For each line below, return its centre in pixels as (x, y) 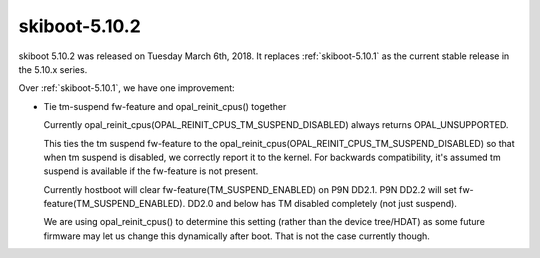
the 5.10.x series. (53, 69)
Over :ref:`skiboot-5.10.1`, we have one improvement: (126, 88)
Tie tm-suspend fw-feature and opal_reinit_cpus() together (165, 106)
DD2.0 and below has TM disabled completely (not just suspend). (322, 204)
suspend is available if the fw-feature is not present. (151, 171)
